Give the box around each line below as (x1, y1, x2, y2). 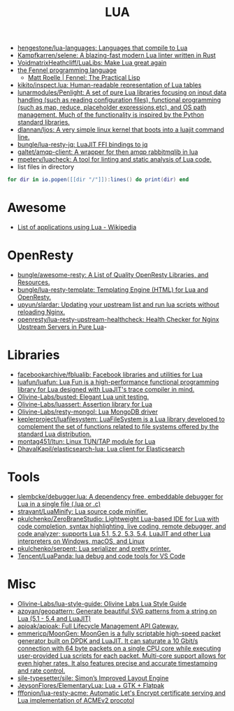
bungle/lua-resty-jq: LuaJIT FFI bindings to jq (17, 141, 148, 149)
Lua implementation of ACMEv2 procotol (17, 696, 135, 704)
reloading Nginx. (17, 307, 66, 316)
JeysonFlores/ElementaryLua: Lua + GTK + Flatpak (17, 681, 165, 689)
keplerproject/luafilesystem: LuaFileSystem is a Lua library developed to (17, 414, 225, 423)
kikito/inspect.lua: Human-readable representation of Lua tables (17, 81, 202, 90)
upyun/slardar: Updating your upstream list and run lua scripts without (17, 300, 220, 309)
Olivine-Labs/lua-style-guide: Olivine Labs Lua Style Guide (17, 599, 187, 607)
